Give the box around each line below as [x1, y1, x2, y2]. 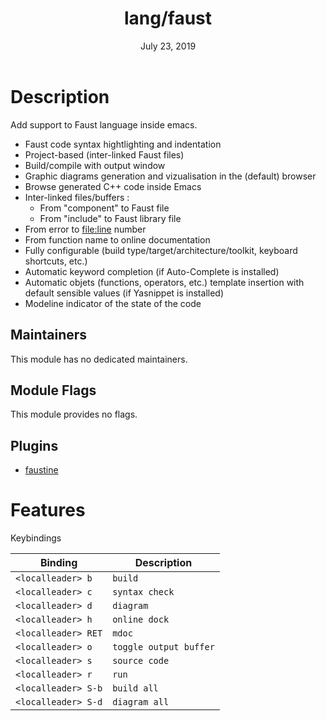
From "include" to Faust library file [39, 212, 182, 224]
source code [112, 655, 170, 667]
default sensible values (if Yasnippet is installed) [24, 287, 224, 299]
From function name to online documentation [24, 233, 211, 246]
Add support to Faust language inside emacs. [10, 118, 198, 131]
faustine [24, 464, 59, 476]
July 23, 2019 [139, 40, 197, 52]
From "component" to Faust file [39, 202, 170, 214]
